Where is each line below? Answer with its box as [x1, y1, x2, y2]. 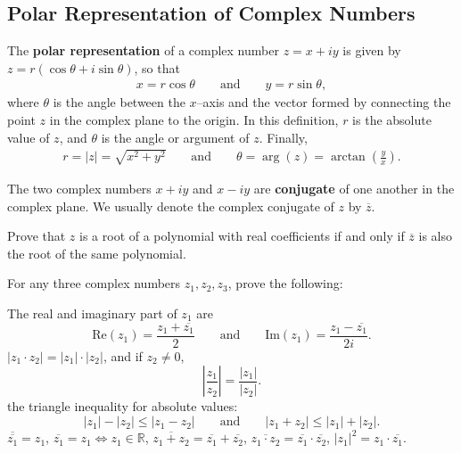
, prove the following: [227, 274, 343, 292]
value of [7, 128, 50, 146]
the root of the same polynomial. [7, 243, 186, 262]
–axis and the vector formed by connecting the [196, 93, 451, 111]
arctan [330, 151, 366, 164]
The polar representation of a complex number [7, 41, 279, 60]
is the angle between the [53, 93, 185, 111]
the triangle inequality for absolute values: [7, 397, 238, 416]
